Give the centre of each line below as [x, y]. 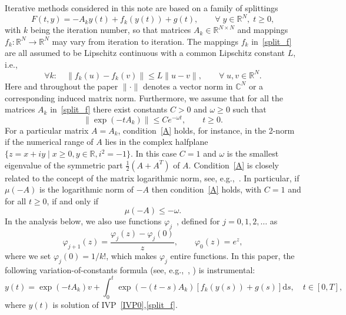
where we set [28, 256]
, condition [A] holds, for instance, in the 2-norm [206, 130]
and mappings [263, 30]
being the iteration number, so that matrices [111, 30]
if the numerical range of [49, 142]
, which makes [132, 256]
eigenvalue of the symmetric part [64, 165]
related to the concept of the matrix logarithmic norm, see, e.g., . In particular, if [152, 178]
